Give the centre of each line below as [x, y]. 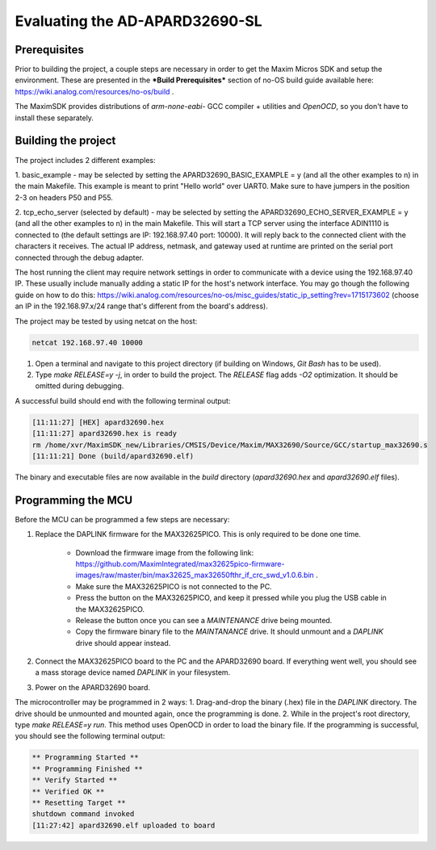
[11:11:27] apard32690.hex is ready [105, 433]
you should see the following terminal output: [90, 736]
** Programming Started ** [85, 758]
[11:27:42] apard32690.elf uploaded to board [124, 825]
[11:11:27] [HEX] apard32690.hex [98, 422]
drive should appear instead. [123, 643]
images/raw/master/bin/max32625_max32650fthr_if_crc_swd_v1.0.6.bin [195, 575]
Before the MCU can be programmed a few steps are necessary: [122, 519]
